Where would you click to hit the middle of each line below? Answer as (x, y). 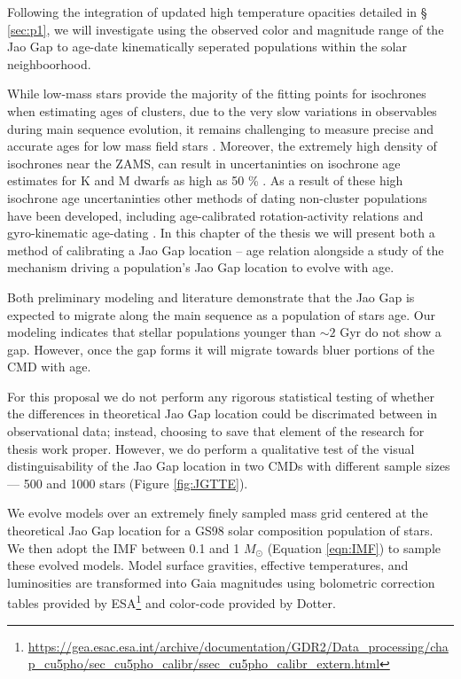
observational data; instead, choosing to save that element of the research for (216, 431)
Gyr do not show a (391, 332)
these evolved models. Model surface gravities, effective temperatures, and (208, 565)
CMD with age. (49, 367)
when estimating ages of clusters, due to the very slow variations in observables (222, 110)
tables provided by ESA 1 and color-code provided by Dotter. (172, 602)
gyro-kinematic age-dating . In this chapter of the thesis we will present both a (221, 233)
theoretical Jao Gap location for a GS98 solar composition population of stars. (220, 531)
